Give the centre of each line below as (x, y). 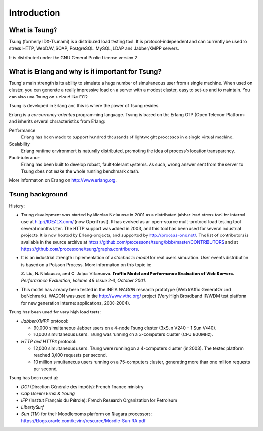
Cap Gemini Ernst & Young (48, 393)
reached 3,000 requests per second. (70, 355)
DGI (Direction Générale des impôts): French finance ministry (82, 387)
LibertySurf (33, 407)
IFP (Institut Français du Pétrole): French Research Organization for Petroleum (99, 400)
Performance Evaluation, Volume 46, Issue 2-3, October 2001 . (84, 280)
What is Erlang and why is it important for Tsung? (85, 71)
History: (17, 206)
